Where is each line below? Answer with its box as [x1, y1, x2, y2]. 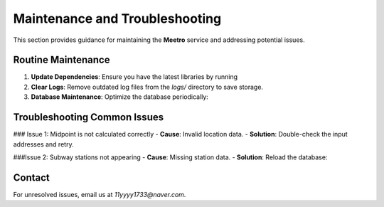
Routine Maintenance [13, 54, 110, 66]
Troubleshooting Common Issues [13, 111, 164, 124]
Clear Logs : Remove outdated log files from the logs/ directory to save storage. [31, 83, 263, 91]
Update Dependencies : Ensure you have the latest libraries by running [31, 73, 238, 81]
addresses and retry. [13, 139, 74, 149]
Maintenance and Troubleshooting [13, 11, 222, 26]
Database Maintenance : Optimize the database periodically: [31, 92, 209, 101]
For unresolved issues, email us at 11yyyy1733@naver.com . [13, 190, 186, 198]
